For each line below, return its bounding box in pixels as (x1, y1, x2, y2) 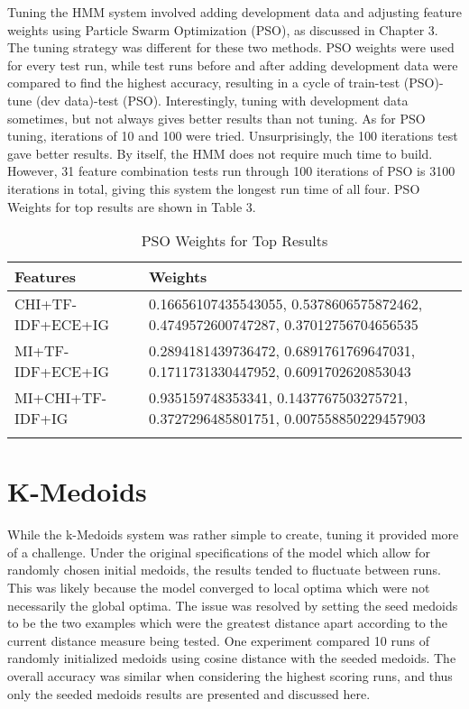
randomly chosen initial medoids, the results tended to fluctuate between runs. (7, 560, 441, 579)
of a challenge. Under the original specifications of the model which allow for (7, 542, 430, 561)
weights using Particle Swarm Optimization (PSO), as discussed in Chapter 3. (7, 20, 438, 39)
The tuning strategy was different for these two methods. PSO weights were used (7, 38, 455, 57)
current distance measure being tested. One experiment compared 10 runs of (7, 631, 429, 649)
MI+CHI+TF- (14, 387, 107, 409)
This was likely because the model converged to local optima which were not (7, 578, 430, 597)
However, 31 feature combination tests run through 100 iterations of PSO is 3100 (7, 161, 455, 180)
